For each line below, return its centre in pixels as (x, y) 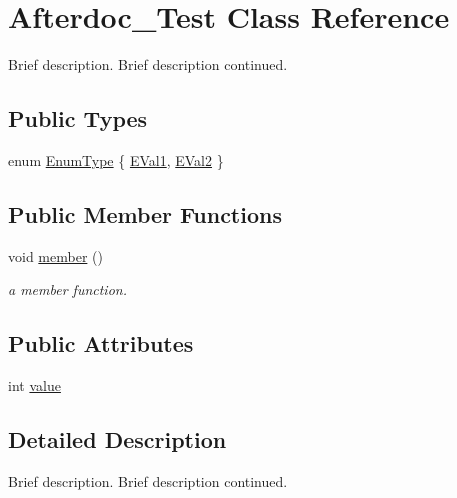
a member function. (67, 289)
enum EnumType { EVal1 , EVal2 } (116, 159)
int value (34, 385)
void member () (55, 255)
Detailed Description (117, 439)
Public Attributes (101, 343)
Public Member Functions (145, 213)
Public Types (78, 118)
